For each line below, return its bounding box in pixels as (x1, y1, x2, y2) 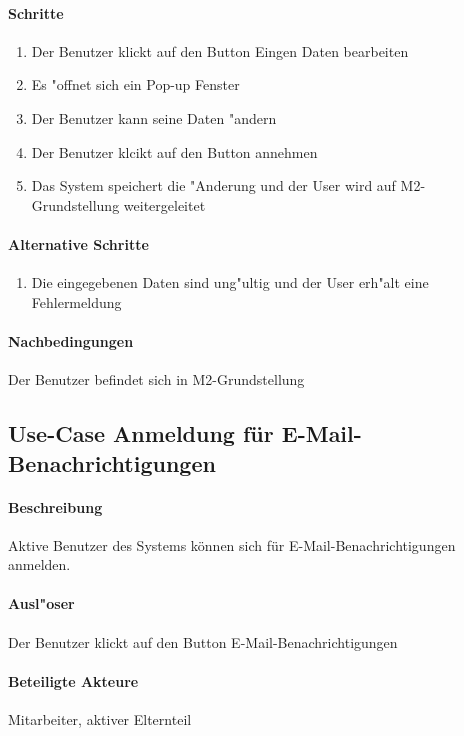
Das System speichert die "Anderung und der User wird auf (31, 175, 396, 196)
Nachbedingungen (8, 330, 134, 351)
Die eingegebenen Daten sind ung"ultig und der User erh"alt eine (31, 272, 429, 293)
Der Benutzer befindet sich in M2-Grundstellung (8, 369, 305, 390)
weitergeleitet (123, 194, 206, 215)
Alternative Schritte (8, 233, 149, 254)
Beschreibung (8, 496, 103, 517)
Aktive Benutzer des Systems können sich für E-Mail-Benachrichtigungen (8, 534, 456, 555)
